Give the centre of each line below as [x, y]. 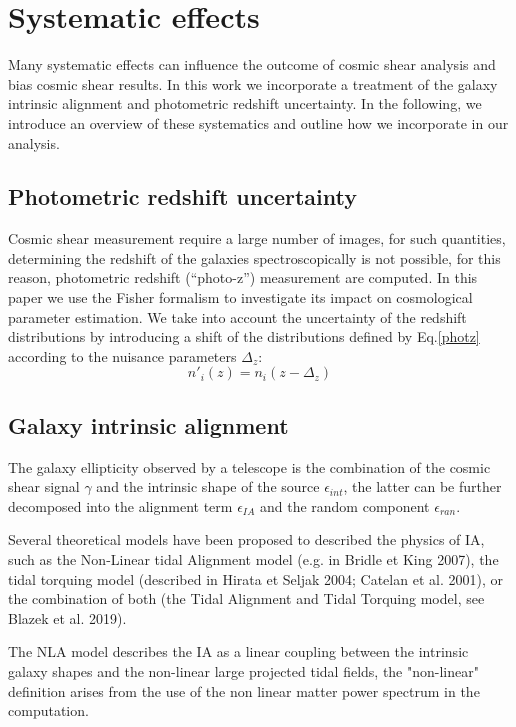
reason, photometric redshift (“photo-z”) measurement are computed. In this [243, 277]
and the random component [344, 505]
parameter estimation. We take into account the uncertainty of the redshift [237, 316]
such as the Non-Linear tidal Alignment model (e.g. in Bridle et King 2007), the [253, 559]
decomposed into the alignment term [120, 505]
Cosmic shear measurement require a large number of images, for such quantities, [257, 238]
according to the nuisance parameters [122, 355]
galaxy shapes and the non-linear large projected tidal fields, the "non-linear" [243, 671]
